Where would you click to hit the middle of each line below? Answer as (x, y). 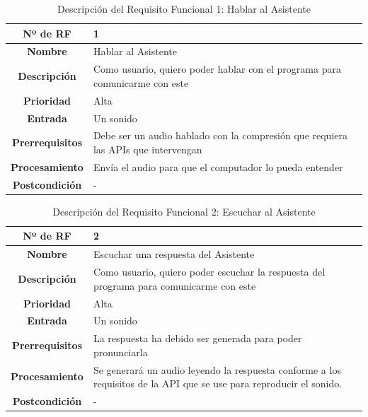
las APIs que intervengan (148, 149)
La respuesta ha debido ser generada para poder (197, 338)
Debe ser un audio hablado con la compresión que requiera (220, 135)
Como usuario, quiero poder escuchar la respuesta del (209, 272)
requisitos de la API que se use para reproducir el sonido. (218, 383)
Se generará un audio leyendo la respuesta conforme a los (217, 369)
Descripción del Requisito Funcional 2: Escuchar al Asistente (184, 211)
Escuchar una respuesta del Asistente (174, 254)
